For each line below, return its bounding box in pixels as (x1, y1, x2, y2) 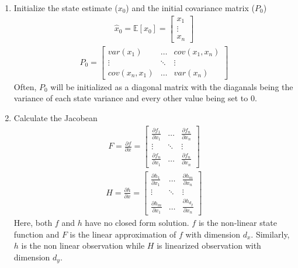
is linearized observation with (157, 239, 261, 252)
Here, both (13, 217, 53, 229)
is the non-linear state (198, 217, 277, 229)
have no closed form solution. (85, 217, 189, 229)
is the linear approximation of (70, 228, 176, 240)
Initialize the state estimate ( (13, 2, 118, 13)
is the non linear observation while (21, 239, 145, 252)
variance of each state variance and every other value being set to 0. (13, 92, 257, 104)
